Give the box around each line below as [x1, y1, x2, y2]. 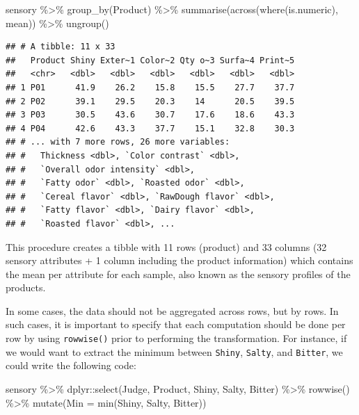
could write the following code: [6, 358, 136, 373]
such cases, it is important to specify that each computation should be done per [6, 317, 346, 332]
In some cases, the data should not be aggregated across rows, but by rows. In [6, 303, 339, 318]
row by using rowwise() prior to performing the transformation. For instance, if [6, 331, 347, 345]
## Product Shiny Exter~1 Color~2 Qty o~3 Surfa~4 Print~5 [6, 55, 295, 65]
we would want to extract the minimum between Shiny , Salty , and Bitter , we [6, 344, 343, 359]
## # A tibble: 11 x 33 [6, 42, 115, 52]
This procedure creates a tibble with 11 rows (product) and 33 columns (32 [6, 239, 327, 254]
